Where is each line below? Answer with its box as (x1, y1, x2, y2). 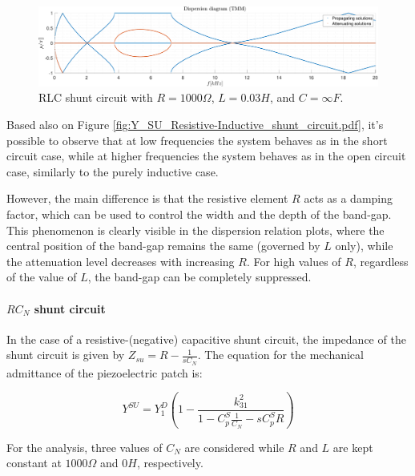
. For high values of (246, 252, 341, 269)
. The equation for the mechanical (197, 346, 364, 363)
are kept (332, 438, 373, 455)
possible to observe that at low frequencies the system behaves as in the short (6, 131, 388, 148)
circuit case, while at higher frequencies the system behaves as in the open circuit (6, 147, 406, 164)
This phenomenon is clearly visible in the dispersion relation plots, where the (6, 221, 385, 238)
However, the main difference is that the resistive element (6, 190, 288, 207)
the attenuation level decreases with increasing (6, 252, 235, 269)
